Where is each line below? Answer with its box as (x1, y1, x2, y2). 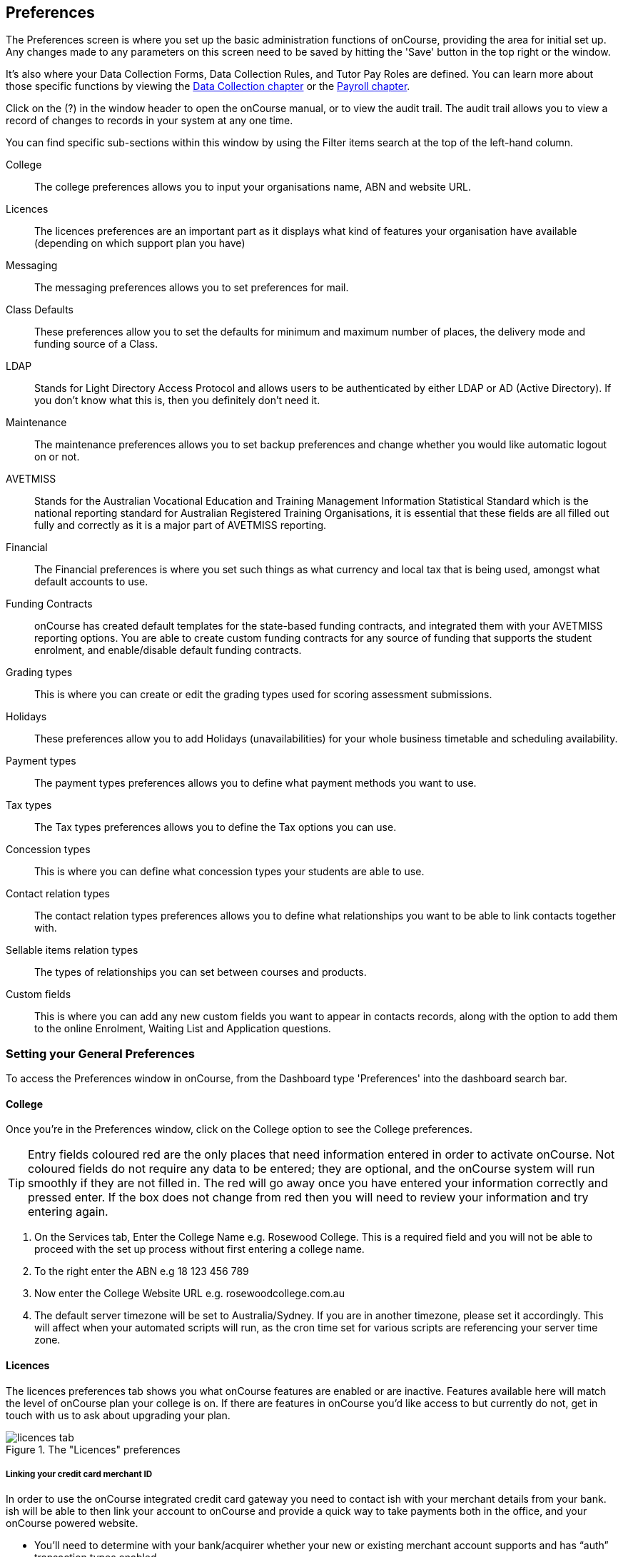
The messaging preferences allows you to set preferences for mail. (34, 281, 349, 294)
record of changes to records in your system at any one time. (6, 114, 293, 127)
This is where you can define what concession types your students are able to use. (34, 865, 425, 878)
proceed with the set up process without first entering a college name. (34, 1243, 365, 1256)
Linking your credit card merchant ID (6, 1469, 153, 1479)
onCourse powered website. (6, 1517, 138, 1530)
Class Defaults (6, 303, 74, 316)
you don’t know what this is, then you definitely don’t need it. (34, 394, 320, 407)
